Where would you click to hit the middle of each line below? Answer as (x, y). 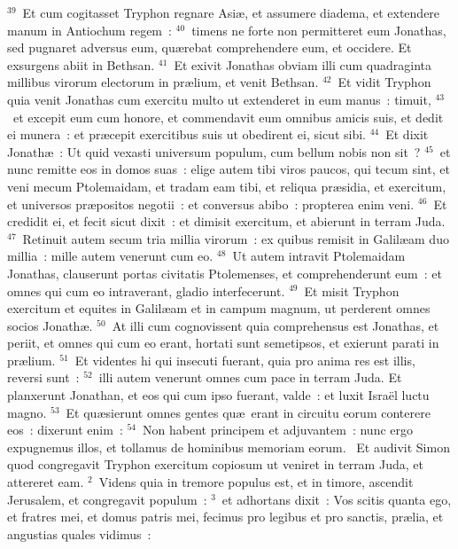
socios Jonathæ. (50, 325)
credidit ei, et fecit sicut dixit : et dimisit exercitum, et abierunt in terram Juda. (226, 221)
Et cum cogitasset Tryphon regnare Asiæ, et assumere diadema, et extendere (231, 12)
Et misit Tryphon (352, 290)
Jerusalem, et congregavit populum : (107, 499)
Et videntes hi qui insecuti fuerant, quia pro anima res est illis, (245, 360)
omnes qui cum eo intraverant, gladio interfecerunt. (146, 290)
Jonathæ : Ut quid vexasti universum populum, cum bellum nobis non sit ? (214, 151)
